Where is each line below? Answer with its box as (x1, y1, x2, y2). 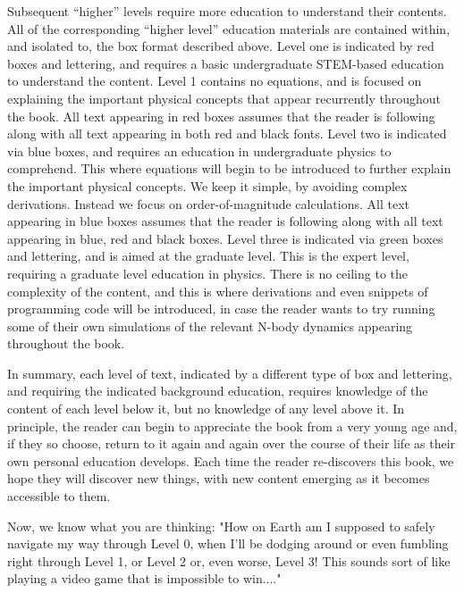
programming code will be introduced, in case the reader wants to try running (7, 299, 435, 318)
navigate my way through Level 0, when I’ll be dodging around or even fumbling (7, 534, 449, 553)
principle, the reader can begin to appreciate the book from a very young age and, (7, 416, 458, 435)
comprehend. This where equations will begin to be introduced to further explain (7, 159, 451, 178)
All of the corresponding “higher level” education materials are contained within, (7, 19, 451, 38)
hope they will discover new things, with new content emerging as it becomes (7, 469, 430, 488)
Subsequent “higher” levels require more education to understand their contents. (7, 2, 447, 20)
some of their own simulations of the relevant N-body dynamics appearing (7, 316, 413, 335)
